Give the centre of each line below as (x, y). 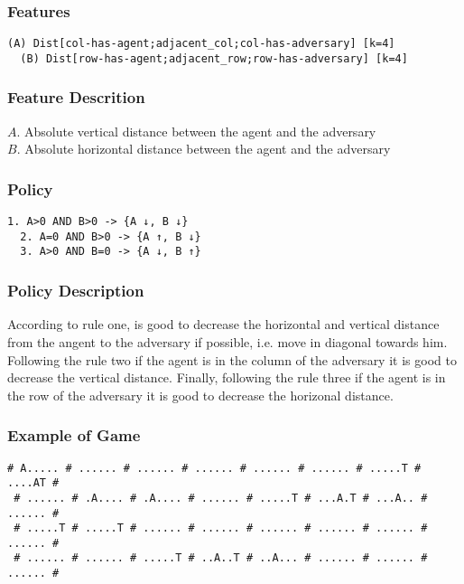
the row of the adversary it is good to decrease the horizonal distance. (200, 395)
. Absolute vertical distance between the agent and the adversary (196, 131)
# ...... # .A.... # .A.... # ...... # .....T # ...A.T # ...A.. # (221, 498)
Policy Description (76, 291)
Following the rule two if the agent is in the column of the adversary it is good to (232, 359)
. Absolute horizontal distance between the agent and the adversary (204, 149)
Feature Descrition (76, 97)
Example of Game (74, 435)
